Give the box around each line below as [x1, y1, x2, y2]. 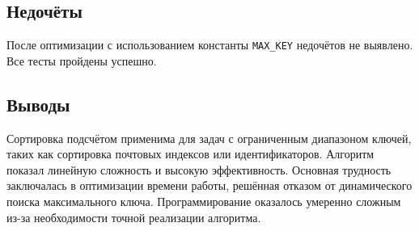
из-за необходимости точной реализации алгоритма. [6, 208, 261, 225]
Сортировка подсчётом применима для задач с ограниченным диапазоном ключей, [6, 129, 412, 146]
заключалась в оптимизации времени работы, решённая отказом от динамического [6, 177, 413, 194]
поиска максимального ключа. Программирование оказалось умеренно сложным [6, 193, 401, 210]
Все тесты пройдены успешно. [6, 52, 157, 69]
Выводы [6, 91, 70, 116]
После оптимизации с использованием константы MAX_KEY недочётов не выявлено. [6, 36, 413, 53]
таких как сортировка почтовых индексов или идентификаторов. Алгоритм [6, 145, 375, 162]
